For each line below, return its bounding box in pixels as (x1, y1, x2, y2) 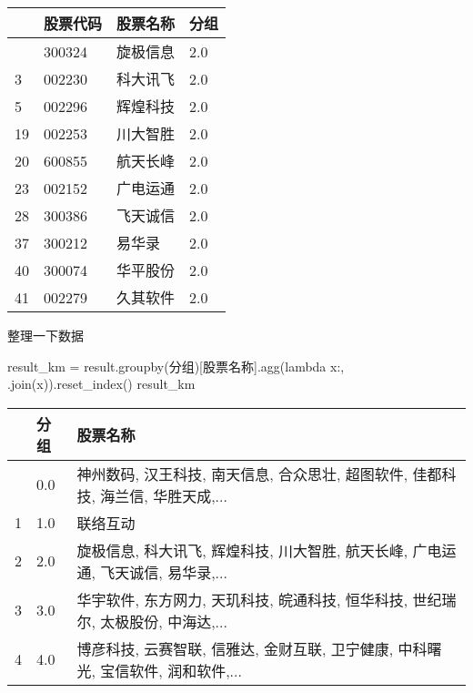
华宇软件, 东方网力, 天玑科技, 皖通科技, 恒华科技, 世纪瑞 (76, 588, 457, 610)
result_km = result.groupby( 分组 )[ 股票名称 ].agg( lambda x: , (7, 356, 345, 375)
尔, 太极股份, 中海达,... (76, 610, 227, 632)
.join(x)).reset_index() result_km (7, 374, 196, 393)
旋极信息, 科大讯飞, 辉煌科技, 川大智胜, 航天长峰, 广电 (76, 539, 442, 561)
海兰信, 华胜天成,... (100, 484, 227, 506)
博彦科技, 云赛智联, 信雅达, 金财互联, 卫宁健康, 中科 (76, 637, 428, 659)
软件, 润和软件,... (129, 659, 242, 681)
